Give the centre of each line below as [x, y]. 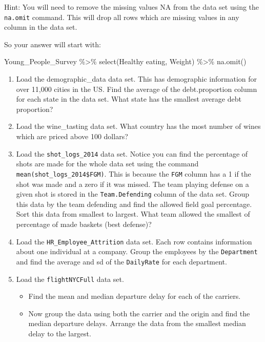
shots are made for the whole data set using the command [107, 164]
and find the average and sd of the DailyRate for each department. [121, 261]
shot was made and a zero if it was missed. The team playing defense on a [132, 184]
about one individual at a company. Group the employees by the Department [137, 251]
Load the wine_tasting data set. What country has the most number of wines [138, 126]
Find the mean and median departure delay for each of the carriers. [135, 296]
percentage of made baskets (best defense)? [84, 224]
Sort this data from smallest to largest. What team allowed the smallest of [133, 214]
